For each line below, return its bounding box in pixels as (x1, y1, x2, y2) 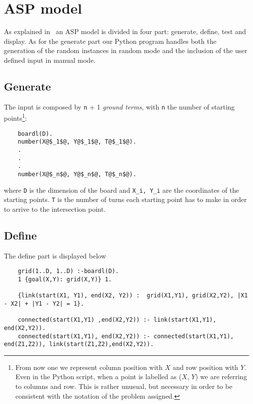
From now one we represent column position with (15, 362, 163, 372)
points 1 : (4, 111, 27, 123)
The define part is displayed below (4, 250, 106, 260)
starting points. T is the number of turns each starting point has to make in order (4, 194, 247, 204)
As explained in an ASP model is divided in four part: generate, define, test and (4, 26, 246, 37)
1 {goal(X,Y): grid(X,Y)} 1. (18, 275, 112, 283)
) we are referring (195, 371, 247, 382)
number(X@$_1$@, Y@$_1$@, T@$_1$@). (18, 138, 137, 146)
